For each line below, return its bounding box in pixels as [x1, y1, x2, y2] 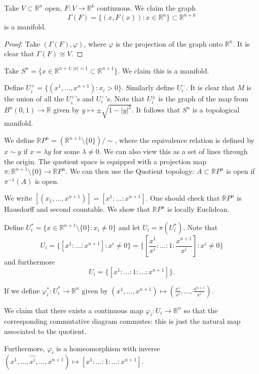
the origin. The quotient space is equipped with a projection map [4, 156, 207, 166]
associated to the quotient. [4, 325, 87, 336]
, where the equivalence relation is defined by [115, 135, 254, 145]
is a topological [192, 104, 240, 115]
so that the [183, 305, 218, 315]
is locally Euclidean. [167, 204, 230, 214]
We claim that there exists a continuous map [4, 305, 143, 315]
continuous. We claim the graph [97, 3, 196, 13]
